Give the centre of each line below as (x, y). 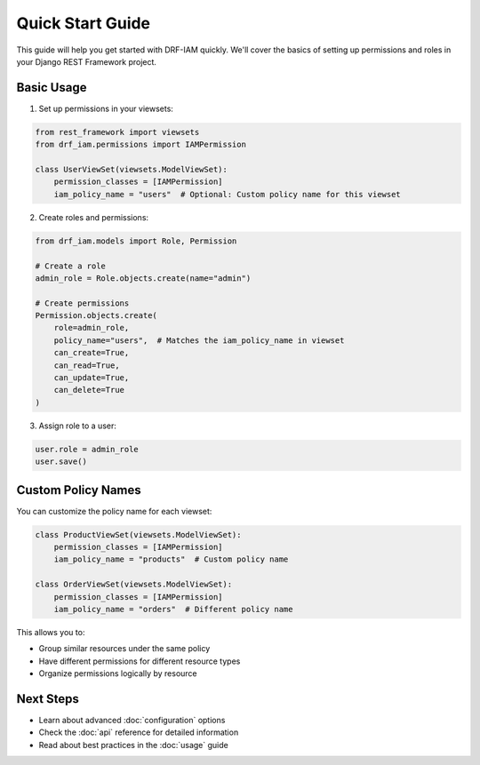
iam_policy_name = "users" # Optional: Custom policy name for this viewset (228, 194)
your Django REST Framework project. (87, 61)
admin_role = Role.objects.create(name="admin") (143, 278)
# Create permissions (82, 303)
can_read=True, (87, 365)
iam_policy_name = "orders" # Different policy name (173, 610)
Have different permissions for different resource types (140, 661)
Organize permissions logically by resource (118, 673)
